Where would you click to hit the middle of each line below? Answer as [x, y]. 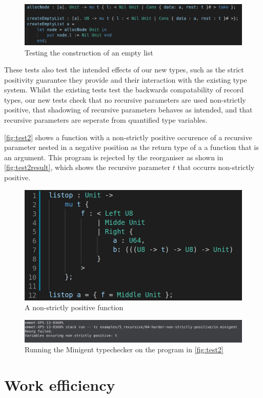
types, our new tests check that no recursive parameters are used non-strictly [125, 99]
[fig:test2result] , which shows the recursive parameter [87, 167]
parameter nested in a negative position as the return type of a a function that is [131, 147]
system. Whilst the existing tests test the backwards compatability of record [124, 90]
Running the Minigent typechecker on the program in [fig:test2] [124, 349]
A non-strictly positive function [74, 307]
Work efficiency [60, 385]
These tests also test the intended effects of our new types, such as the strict [124, 70]
